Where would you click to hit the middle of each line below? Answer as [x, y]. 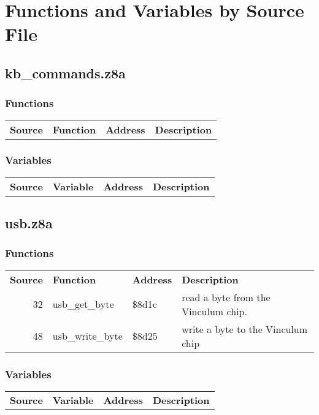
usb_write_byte [87, 336]
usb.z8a [29, 223]
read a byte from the [226, 297]
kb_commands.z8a [65, 73]
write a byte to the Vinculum [245, 329]
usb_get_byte [83, 304]
